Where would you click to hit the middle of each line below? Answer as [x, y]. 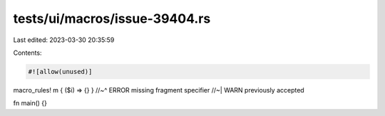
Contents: [27, 53]
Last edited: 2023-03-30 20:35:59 [64, 40]
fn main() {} [30, 103]
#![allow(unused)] [60, 72]
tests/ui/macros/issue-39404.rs [112, 19]
